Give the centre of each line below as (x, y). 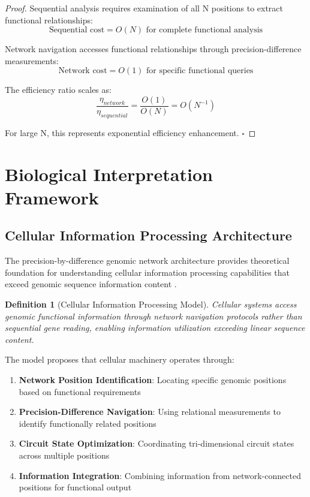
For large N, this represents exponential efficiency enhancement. (122, 132)
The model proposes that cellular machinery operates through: (120, 359)
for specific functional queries (200, 71)
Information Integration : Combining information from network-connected (160, 475)
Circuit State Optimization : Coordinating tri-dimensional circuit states (156, 443)
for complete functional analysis (204, 30)
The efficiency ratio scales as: (58, 90)
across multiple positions (64, 455)
